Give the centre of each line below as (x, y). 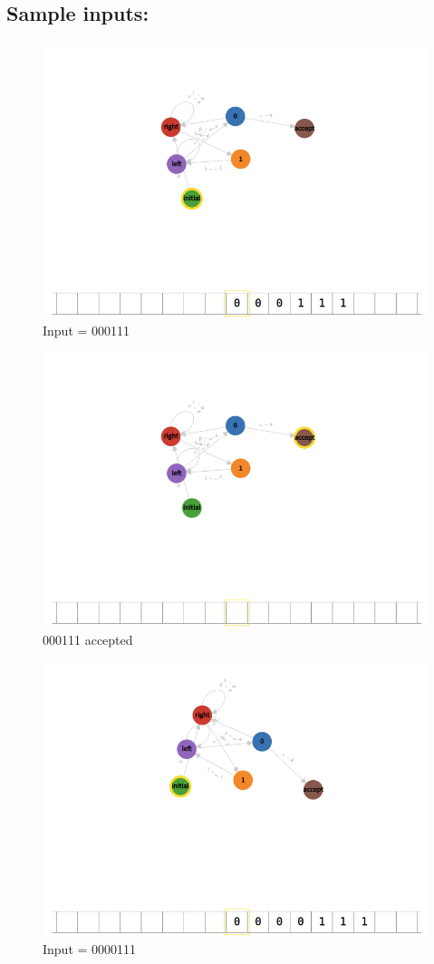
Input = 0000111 (90, 948)
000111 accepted (88, 639)
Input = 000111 (87, 330)
